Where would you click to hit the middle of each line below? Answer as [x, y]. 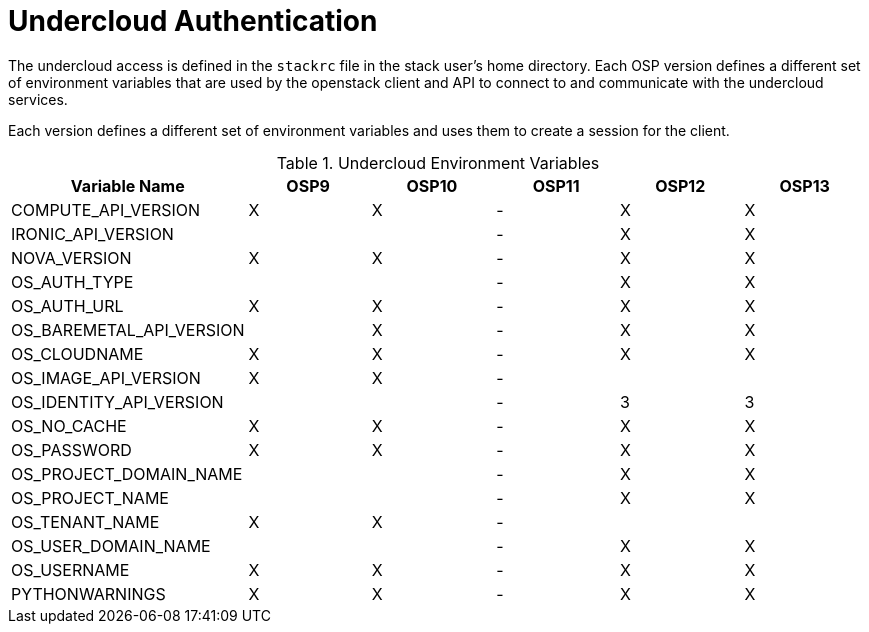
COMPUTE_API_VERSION [106, 209]
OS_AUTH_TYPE [72, 281]
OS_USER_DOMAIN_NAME [111, 545]
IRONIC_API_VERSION [92, 233]
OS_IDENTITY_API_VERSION [117, 401]
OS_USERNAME [70, 569]
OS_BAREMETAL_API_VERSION [128, 329]
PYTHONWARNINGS [88, 593]
